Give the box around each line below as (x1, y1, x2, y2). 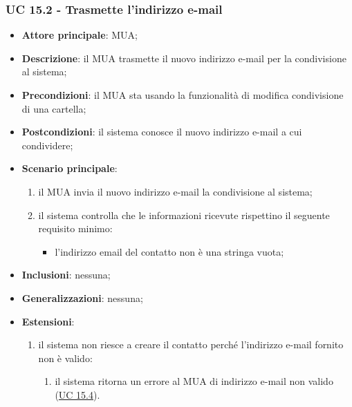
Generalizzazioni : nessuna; (21, 290, 143, 305)
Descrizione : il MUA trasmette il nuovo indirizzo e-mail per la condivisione (21, 50, 346, 65)
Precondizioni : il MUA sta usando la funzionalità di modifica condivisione (21, 88, 344, 102)
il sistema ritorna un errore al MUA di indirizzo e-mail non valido (55, 374, 333, 388)
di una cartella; (21, 101, 86, 115)
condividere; (21, 138, 73, 152)
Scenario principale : (21, 161, 118, 176)
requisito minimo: (38, 221, 113, 236)
